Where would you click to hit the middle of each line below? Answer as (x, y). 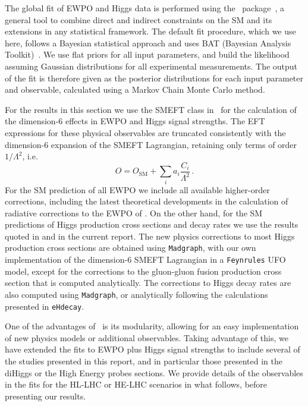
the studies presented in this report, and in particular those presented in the (144, 361)
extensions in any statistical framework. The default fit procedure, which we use (150, 31)
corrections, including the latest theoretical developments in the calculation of (147, 201)
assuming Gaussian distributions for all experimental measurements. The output (151, 66)
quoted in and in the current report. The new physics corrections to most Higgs (150, 236)
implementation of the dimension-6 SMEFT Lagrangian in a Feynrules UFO (145, 259)
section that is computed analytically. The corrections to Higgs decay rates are (148, 283)
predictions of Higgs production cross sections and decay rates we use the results (152, 224)
